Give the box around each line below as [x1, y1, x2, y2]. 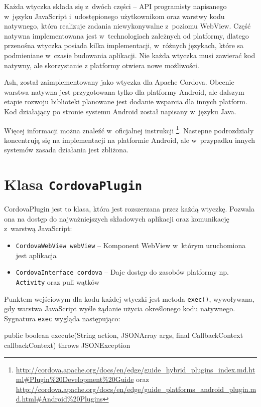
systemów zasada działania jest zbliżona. [4, 144, 129, 155]
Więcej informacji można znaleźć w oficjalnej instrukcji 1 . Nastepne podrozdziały [4, 123, 254, 135]
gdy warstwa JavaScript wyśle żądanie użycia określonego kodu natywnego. [4, 303, 235, 314]
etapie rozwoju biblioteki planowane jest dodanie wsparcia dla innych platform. [4, 96, 247, 107]
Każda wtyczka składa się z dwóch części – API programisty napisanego [4, 1, 227, 11]
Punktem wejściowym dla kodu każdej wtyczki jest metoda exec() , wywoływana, [4, 293, 254, 304]
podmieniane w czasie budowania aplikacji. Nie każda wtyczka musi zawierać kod [4, 50, 255, 60]
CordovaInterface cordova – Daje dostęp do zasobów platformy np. [16, 267, 229, 277]
